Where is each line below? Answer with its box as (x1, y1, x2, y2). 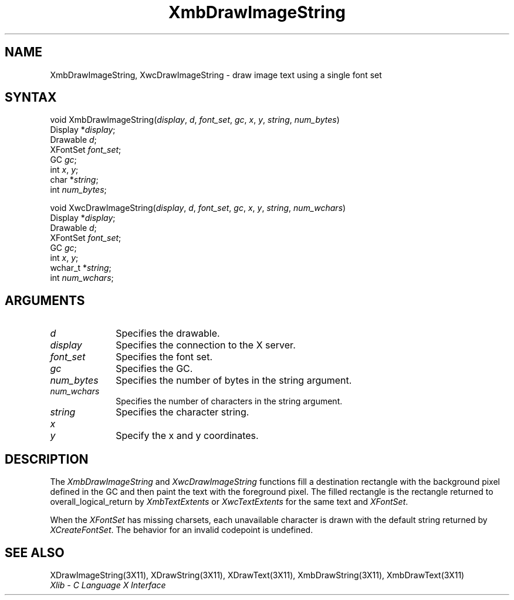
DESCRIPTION (5, 451, 89, 467)
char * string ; (50, 175, 99, 185)
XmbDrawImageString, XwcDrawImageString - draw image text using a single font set (50, 69, 382, 80)
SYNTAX (5, 90, 57, 105)
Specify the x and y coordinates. (116, 430, 259, 442)
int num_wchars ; (50, 273, 114, 283)
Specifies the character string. (116, 406, 249, 418)
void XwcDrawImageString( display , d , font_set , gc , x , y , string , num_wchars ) (50, 203, 346, 213)
